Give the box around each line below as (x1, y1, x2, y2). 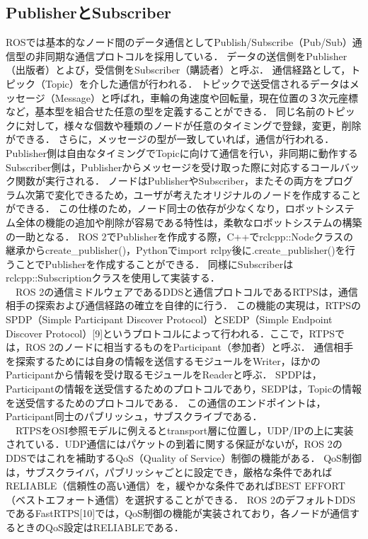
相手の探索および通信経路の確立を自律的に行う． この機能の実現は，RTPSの (6, 298, 362, 313)
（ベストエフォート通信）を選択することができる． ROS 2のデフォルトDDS (6, 492, 356, 506)
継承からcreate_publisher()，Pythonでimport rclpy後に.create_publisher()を (6, 243, 345, 257)
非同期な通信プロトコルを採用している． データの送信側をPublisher (35, 48, 347, 63)
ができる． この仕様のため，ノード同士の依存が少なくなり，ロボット (6, 201, 325, 216)
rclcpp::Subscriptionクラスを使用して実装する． (6, 270, 220, 285)
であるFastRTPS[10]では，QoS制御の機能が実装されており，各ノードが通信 (6, 506, 350, 521)
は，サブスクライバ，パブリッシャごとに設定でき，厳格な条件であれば (6, 464, 333, 479)
